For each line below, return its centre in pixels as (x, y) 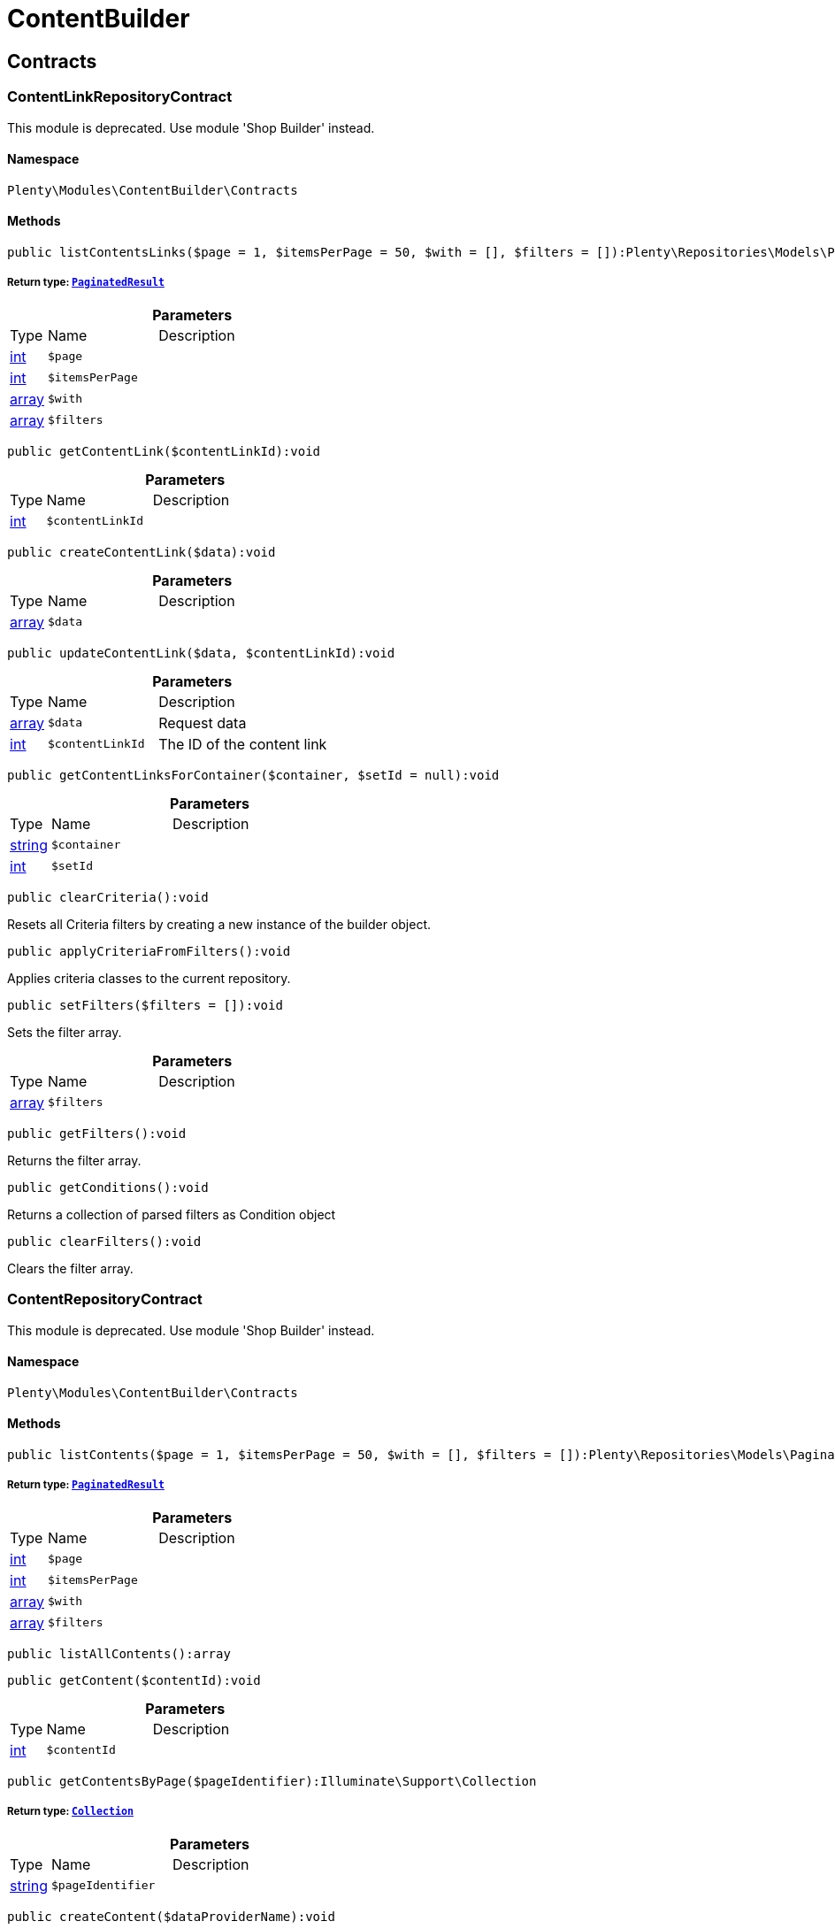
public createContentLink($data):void (142, 552)
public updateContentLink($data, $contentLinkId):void (201, 653)
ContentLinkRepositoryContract (120, 97)
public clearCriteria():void (108, 897)
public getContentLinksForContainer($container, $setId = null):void (253, 775)
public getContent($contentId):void (134, 1680)
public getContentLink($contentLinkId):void (164, 451)
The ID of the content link (243, 744)
